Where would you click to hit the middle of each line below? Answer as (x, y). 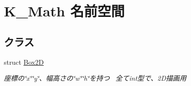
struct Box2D (24, 62)
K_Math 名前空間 (64, 11)
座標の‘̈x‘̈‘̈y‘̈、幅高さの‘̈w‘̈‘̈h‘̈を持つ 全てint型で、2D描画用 (95, 78)
